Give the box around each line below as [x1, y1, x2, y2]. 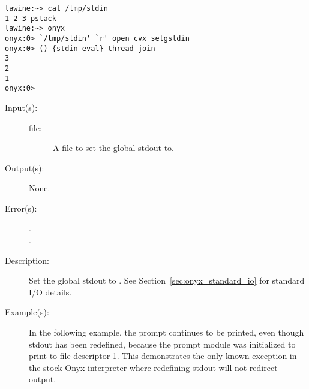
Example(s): [5, 306, 49, 318]
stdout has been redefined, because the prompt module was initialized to [29, 337, 296, 350]
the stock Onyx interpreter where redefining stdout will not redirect [29, 361, 278, 373]
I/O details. [29, 285, 72, 298]
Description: [5, 254, 49, 266]
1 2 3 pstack [5, 14, 56, 23]
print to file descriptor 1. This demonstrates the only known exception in [29, 349, 297, 362]
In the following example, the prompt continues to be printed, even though [29, 326, 304, 339]
